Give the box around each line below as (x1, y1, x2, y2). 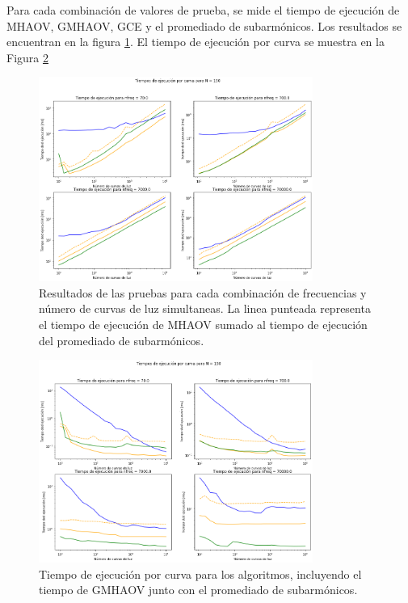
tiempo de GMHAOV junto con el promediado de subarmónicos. (39, 581, 358, 598)
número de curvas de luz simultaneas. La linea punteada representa (39, 300, 371, 317)
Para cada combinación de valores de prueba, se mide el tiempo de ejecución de (6, 2, 400, 18)
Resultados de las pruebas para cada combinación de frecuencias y (39, 284, 367, 301)
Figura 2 (6, 48, 48, 65)
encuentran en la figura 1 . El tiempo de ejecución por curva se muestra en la (6, 33, 385, 50)
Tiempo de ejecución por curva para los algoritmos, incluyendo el (39, 565, 362, 582)
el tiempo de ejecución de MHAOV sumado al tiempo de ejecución (39, 315, 368, 332)
